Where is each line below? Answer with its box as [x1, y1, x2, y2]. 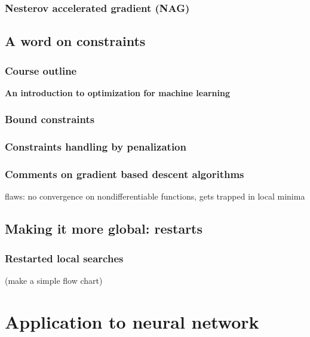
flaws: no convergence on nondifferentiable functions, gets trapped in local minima [5, 190, 305, 203]
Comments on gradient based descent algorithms [5, 167, 244, 182]
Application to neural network [5, 309, 259, 333]
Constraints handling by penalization [5, 139, 186, 154]
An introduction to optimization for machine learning [5, 86, 231, 99]
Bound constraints [5, 112, 95, 127]
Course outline [5, 63, 77, 78]
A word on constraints [5, 32, 146, 50]
